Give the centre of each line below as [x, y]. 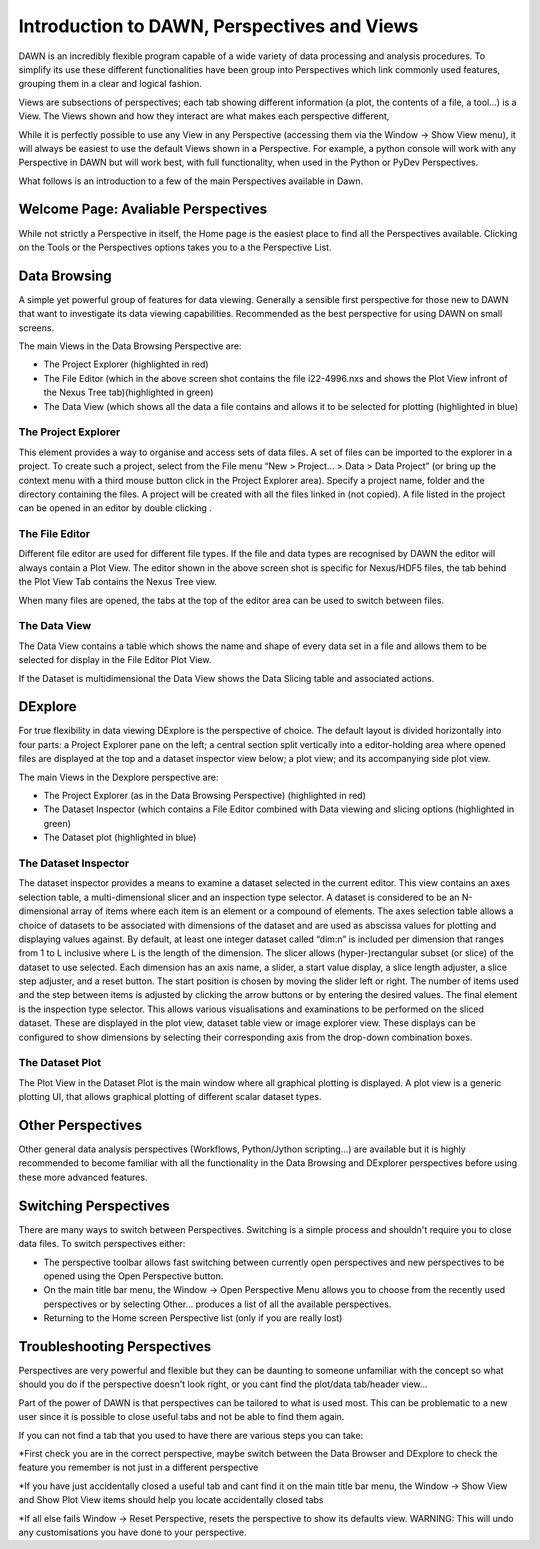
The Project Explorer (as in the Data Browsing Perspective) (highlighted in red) [205, 796]
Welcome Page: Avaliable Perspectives [143, 209]
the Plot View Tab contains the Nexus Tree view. [117, 582]
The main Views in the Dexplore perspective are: [118, 777]
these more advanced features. [83, 1177]
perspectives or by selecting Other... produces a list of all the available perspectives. [217, 1304]
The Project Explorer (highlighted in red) [126, 364]
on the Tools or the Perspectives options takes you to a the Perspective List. [175, 247]
